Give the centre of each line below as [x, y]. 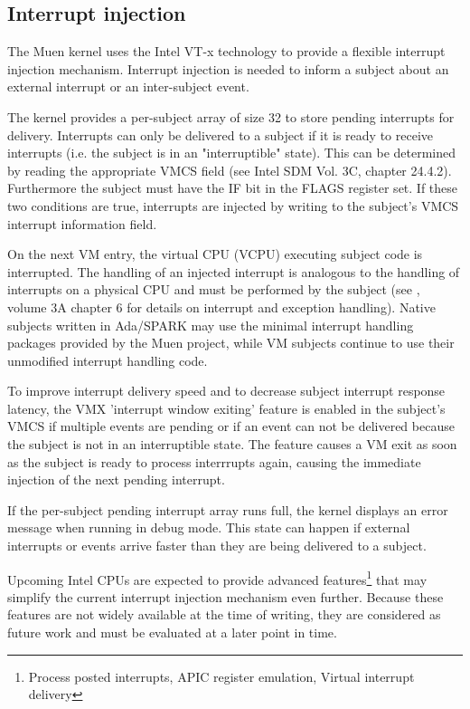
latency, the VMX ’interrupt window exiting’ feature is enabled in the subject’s [226, 408]
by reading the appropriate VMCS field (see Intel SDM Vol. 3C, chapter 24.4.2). [230, 170]
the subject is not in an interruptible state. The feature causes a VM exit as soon [232, 444]
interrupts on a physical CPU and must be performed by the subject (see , [214, 289]
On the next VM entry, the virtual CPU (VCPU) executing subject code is [215, 254]
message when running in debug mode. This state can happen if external [209, 527]
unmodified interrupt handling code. [108, 360]
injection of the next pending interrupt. [116, 479]
